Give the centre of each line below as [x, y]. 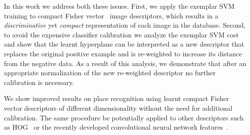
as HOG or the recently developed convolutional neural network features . [116, 127]
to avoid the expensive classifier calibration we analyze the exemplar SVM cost [121, 34]
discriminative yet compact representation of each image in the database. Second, [125, 25]
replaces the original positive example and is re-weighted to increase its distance [123, 53]
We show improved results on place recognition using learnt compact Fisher [116, 98]
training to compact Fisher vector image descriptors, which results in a [111, 15]
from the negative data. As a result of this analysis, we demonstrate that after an [125, 63]
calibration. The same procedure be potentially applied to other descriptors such [124, 117]
